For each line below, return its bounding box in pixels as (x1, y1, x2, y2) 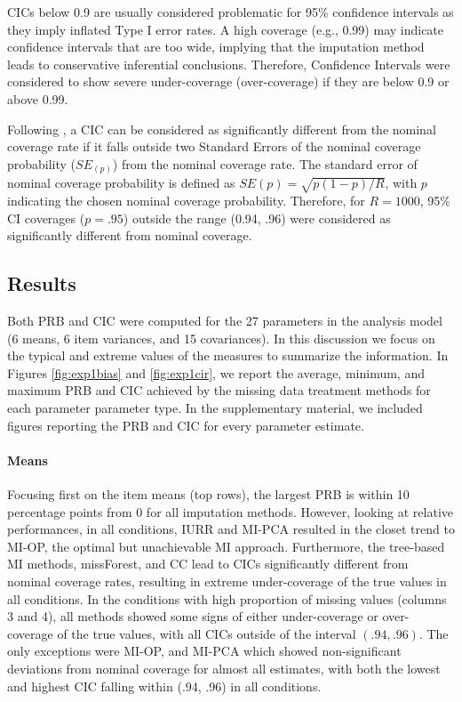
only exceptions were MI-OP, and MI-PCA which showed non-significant (7, 641, 402, 660)
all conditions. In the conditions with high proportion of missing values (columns (7, 589, 447, 608)
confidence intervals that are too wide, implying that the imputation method (7, 37, 425, 56)
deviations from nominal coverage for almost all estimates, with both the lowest (7, 658, 441, 677)
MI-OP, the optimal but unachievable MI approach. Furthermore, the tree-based (7, 537, 445, 555)
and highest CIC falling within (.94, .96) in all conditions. (7, 676, 322, 695)
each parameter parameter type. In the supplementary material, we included (7, 398, 423, 416)
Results (7, 270, 76, 297)
